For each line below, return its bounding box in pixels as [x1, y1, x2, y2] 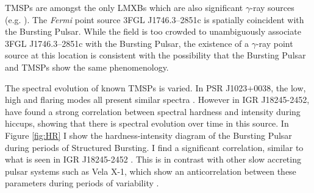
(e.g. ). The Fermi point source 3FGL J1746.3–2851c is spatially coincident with [5, 13, 304, 26]
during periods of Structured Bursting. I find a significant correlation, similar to [5, 141, 304, 153]
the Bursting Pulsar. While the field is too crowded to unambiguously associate [5, 25, 301, 38]
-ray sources [250, 1, 294, 13]
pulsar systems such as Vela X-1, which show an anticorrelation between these [5, 164, 296, 177]
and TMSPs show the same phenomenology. [5, 60, 169, 73]
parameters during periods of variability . [5, 177, 159, 189]
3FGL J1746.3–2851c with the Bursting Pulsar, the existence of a [5, 37, 249, 49]
